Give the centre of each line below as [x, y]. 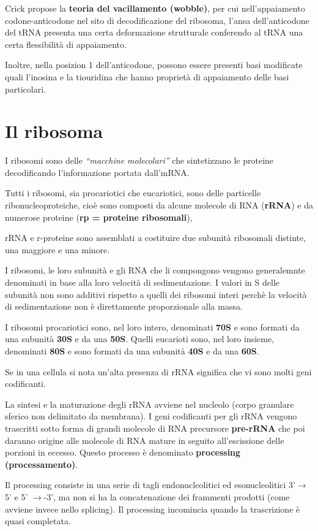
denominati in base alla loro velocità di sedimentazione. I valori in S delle [142, 282]
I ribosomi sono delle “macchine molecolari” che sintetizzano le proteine [139, 160]
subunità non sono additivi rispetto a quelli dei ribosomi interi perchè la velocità [156, 294]
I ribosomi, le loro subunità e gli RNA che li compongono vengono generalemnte [155, 270]
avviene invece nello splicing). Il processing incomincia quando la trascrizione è [153, 509]
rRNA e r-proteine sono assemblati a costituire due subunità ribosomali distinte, [156, 238]
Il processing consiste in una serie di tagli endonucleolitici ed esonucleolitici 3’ [150, 485]
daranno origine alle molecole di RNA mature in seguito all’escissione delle [145, 440]
